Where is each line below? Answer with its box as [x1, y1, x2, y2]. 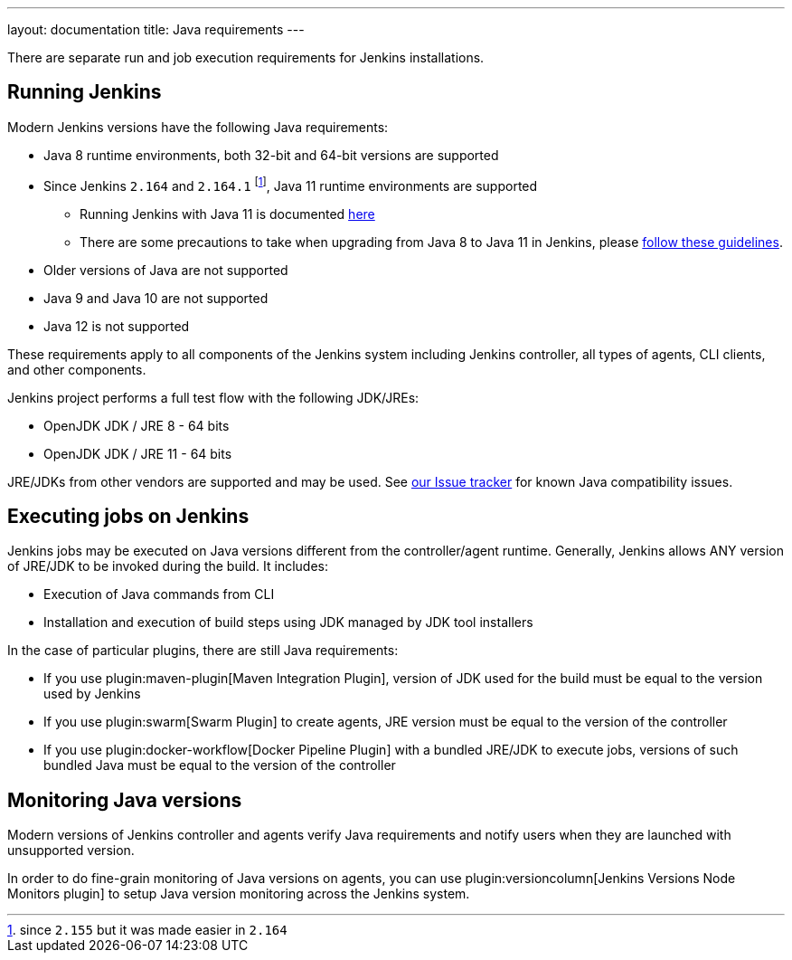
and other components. [7, 361, 146, 377]
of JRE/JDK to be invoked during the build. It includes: [7, 558, 329, 575]
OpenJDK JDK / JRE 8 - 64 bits [43, 417, 230, 433]
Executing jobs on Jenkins [7, 504, 250, 528]
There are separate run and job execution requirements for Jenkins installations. [7, 50, 485, 65]
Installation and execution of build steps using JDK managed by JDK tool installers [43, 614, 533, 631]
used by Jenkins [43, 686, 141, 702]
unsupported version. [7, 842, 135, 859]
